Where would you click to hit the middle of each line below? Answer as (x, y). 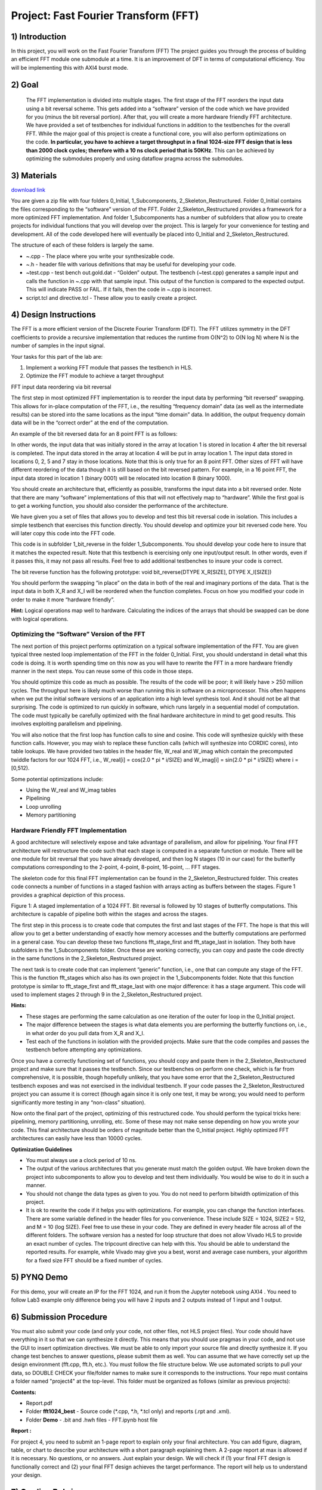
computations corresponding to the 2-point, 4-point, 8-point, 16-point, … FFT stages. (116, 867)
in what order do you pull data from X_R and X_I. (85, 1033)
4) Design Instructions (54, 315)
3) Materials (34, 176)
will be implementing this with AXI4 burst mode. (70, 67)
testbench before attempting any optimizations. (84, 1050)
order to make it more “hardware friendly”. (63, 600)
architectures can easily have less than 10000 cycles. (77, 1138)
